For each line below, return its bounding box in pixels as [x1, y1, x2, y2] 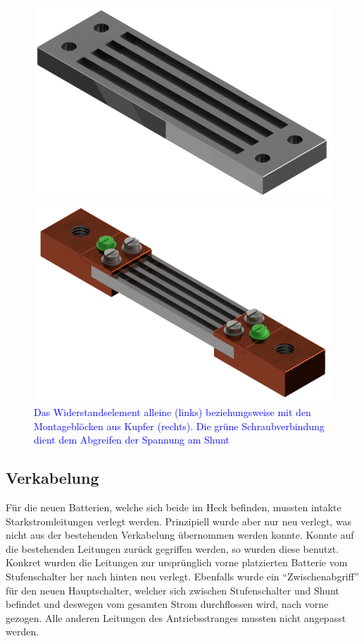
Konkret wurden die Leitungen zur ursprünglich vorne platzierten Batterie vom [6, 555, 348, 570]
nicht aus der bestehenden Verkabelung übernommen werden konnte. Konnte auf [6, 527, 354, 542]
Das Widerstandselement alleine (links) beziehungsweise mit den [34, 404, 311, 419]
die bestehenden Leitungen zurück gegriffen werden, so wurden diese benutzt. [6, 541, 339, 556]
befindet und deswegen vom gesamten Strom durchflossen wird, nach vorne [6, 597, 329, 611]
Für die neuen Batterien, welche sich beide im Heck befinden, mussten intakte [6, 499, 341, 514]
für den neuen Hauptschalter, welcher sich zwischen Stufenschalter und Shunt [6, 582, 339, 597]
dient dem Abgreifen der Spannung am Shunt [34, 432, 230, 447]
